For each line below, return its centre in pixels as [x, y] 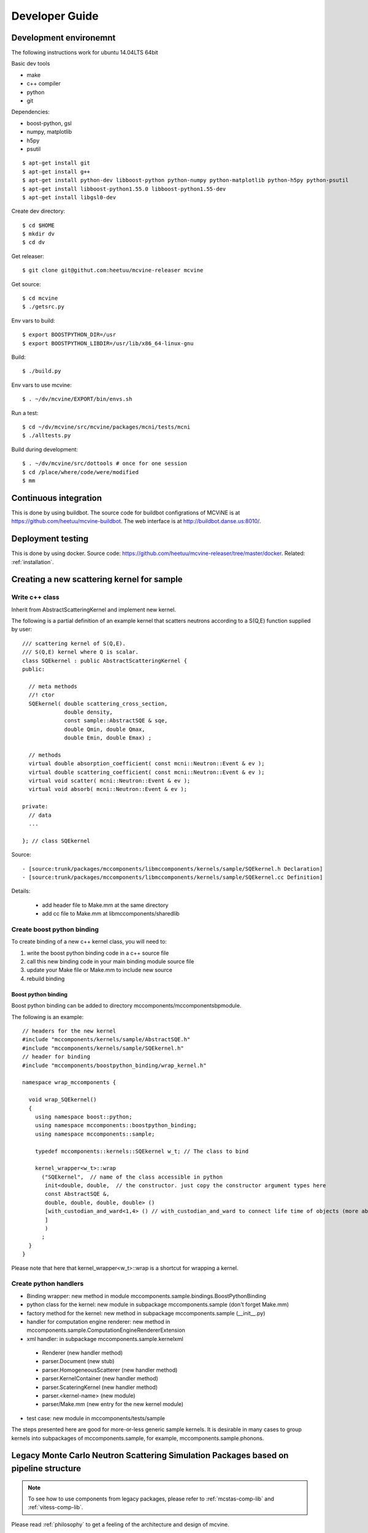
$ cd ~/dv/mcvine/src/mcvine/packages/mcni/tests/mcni [106, 427]
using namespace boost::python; [83, 1117]
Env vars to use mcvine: [41, 385]
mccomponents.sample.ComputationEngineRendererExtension [106, 1330]
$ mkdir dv [39, 234]
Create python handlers [48, 1283]
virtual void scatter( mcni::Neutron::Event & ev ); [109, 781]
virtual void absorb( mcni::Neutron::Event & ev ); [108, 789]
